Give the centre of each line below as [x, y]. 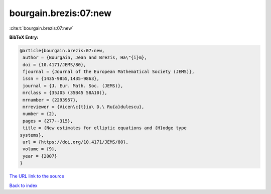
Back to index [23, 185]
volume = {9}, [40, 149]
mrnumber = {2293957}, [51, 100]
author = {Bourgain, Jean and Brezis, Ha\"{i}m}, [85, 58]
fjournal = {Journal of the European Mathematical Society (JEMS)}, [109, 72]
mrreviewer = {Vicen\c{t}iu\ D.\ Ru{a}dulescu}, [84, 107]
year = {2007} [40, 156]
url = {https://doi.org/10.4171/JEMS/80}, [76, 142]
